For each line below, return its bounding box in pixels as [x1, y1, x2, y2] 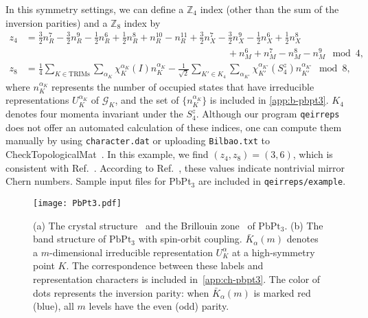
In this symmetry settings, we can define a [5, 2, 184, 16]
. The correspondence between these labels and [66, 258, 264, 273]
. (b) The [284, 218, 323, 232]
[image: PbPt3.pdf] [33, 198, 122, 208]
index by [124, 15, 161, 30]
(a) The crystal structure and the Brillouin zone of [33, 218, 255, 232]
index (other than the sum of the [200, 2, 339, 16]
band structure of [33, 231, 106, 246]
